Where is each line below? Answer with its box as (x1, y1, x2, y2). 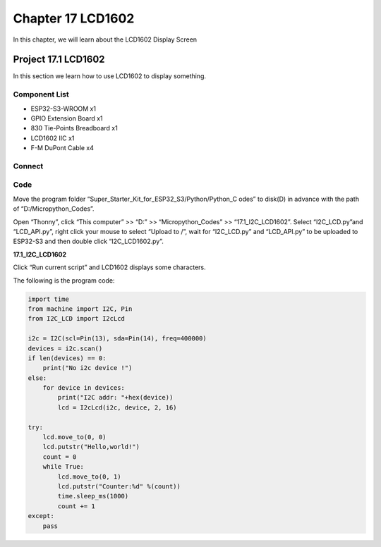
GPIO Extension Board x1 (30, 113, 103, 123)
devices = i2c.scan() (28, 344, 103, 352)
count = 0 (42, 453, 77, 461)
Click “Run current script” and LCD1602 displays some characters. (13, 263, 206, 271)
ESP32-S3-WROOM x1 (30, 104, 97, 113)
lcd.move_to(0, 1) (57, 472, 121, 481)
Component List (13, 90, 70, 99)
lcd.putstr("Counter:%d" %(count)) (57, 483, 181, 490)
